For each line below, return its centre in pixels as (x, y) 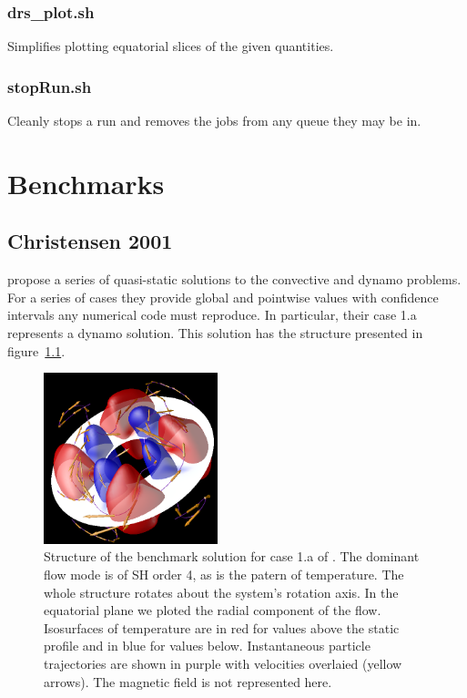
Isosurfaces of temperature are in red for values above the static (222, 627)
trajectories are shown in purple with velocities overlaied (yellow (223, 664)
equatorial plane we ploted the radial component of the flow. (213, 610)
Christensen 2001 (90, 241)
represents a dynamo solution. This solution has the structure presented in (215, 332)
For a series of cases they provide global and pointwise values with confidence (223, 297)
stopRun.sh (50, 86)
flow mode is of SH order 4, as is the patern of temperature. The (224, 575)
